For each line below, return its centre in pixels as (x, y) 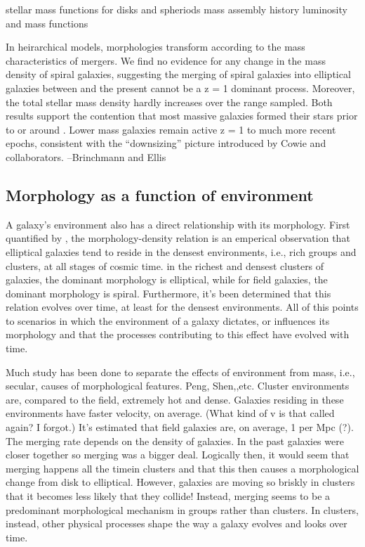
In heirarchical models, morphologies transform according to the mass (155, 47)
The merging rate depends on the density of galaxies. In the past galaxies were (175, 440)
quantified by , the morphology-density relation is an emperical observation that (178, 238)
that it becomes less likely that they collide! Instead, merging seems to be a (168, 496)
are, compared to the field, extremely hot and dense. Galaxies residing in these (175, 399)
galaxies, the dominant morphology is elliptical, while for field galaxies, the (167, 279)
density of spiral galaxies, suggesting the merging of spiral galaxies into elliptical (178, 74)
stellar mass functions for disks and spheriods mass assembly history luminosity (177, 9)
